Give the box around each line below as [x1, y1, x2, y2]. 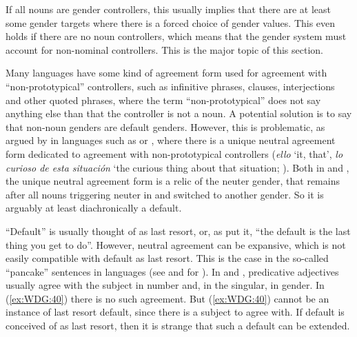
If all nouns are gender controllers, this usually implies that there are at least [6, 2, 331, 16]
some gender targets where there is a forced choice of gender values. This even [6, 15, 336, 30]
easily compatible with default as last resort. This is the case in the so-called [6, 251, 329, 265]
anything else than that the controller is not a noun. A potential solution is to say [6, 106, 352, 121]
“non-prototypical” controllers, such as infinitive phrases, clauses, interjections [6, 79, 335, 93]
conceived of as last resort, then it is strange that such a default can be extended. [6, 318, 350, 333]
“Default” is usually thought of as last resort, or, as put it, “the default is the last [6, 223, 351, 238]
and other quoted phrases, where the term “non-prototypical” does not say [6, 92, 321, 107]
